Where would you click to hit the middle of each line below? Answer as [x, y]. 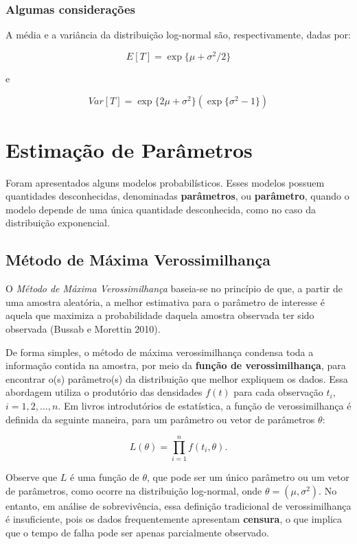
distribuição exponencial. [58, 223]
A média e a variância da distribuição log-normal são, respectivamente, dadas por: [178, 35]
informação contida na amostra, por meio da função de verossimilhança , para [176, 365]
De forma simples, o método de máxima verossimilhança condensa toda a [160, 352]
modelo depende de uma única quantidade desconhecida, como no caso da [161, 209]
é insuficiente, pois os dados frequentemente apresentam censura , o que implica [174, 519]
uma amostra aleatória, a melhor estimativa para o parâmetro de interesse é [165, 301]
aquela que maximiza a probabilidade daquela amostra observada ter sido [160, 315]
